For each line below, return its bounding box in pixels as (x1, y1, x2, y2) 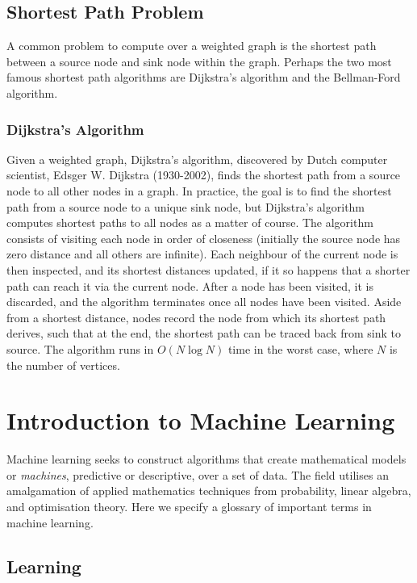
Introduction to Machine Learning (6, 404, 395, 437)
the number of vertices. (6, 356, 120, 373)
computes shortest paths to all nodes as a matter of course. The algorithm (6, 214, 373, 231)
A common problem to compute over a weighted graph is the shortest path (6, 37, 377, 54)
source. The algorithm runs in (6, 340, 154, 357)
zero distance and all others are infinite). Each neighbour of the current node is (6, 245, 398, 262)
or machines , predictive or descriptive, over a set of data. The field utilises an (6, 466, 389, 483)
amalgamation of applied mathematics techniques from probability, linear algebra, (6, 482, 411, 499)
